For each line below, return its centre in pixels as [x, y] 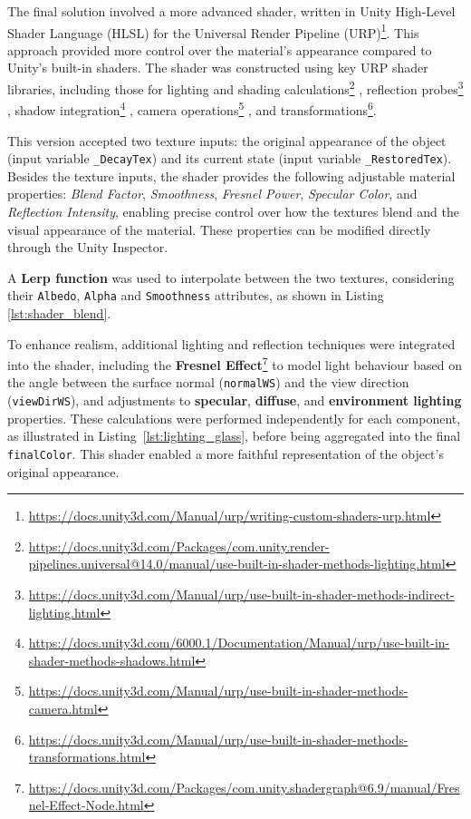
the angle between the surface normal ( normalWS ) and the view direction [208, 382]
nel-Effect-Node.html [86, 805]
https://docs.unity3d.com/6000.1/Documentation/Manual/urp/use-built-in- [239, 643]
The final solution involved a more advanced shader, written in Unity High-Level [231, 11]
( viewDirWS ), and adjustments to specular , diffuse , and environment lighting [235, 400]
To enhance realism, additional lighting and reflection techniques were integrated [231, 343]
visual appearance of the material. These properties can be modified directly [219, 229]
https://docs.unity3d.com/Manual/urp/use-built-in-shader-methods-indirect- [241, 594]
